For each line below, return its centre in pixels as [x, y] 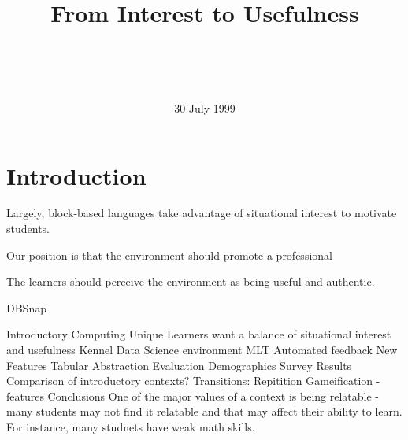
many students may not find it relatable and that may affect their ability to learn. [204, 411]
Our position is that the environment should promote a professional [169, 255]
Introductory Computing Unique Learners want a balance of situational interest [199, 334]
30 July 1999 [205, 107]
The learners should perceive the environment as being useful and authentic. [191, 281]
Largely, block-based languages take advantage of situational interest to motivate [202, 213]
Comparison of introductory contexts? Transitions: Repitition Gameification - [193, 381]
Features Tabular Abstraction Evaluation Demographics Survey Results [179, 365]
